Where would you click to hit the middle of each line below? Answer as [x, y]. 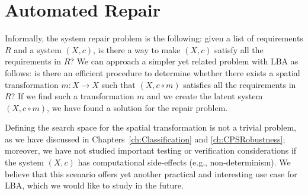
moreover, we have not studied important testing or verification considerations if [151, 150]
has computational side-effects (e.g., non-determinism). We [184, 162]
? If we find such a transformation [73, 96]
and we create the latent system [205, 96]
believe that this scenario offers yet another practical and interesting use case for [151, 173]
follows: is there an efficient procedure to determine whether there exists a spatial [153, 72]
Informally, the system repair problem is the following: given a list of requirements [154, 38]
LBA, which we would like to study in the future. [94, 185]
